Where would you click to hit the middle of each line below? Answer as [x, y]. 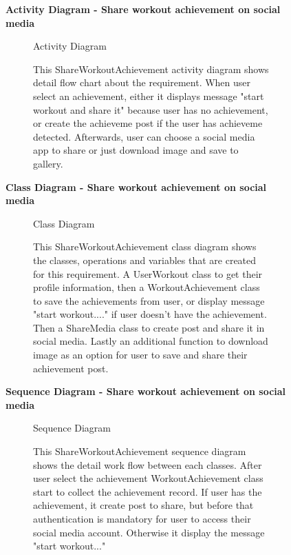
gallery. [48, 163]
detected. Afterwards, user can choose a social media [144, 136]
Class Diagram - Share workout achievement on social [136, 186]
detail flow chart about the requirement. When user [142, 82]
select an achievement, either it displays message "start [149, 95]
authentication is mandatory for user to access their [142, 518]
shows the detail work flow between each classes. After [148, 464]
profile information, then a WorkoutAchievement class [147, 287]
